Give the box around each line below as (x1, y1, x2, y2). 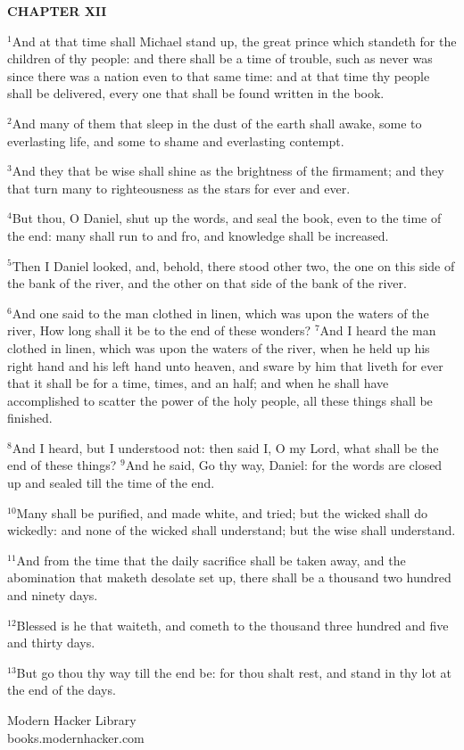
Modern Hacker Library (7, 711, 137, 729)
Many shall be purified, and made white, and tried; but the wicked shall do (16, 503, 427, 522)
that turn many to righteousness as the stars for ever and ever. (7, 178, 351, 197)
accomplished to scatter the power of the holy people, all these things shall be (7, 391, 433, 409)
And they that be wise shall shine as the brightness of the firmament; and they (12, 161, 444, 180)
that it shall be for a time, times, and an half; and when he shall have (7, 374, 389, 392)
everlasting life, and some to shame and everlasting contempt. (7, 131, 344, 150)
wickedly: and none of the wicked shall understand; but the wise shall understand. (7, 521, 456, 540)
